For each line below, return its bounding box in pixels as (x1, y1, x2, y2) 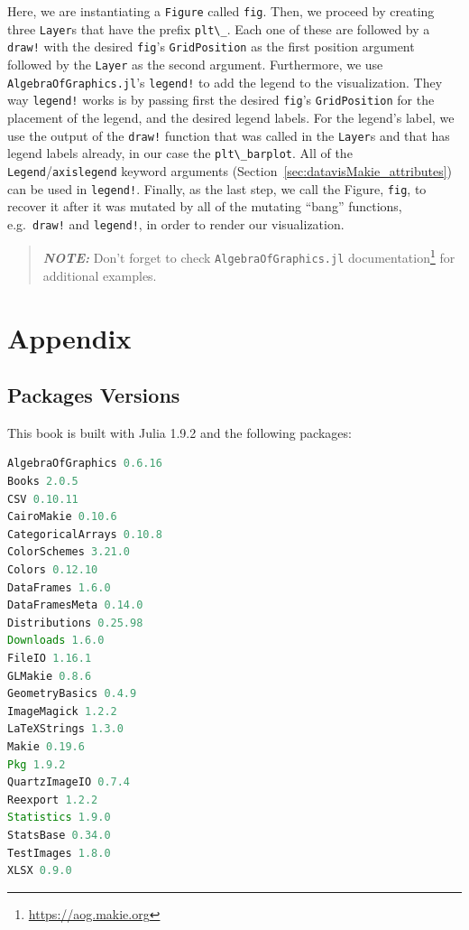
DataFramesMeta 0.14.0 (7, 599, 143, 612)
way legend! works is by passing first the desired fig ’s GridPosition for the (7, 90, 435, 109)
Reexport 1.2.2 (7, 793, 98, 806)
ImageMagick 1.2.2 (7, 704, 117, 718)
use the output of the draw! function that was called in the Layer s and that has (7, 126, 450, 144)
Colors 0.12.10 (7, 563, 98, 577)
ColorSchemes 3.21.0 (7, 545, 131, 559)
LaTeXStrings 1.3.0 (7, 722, 124, 736)
